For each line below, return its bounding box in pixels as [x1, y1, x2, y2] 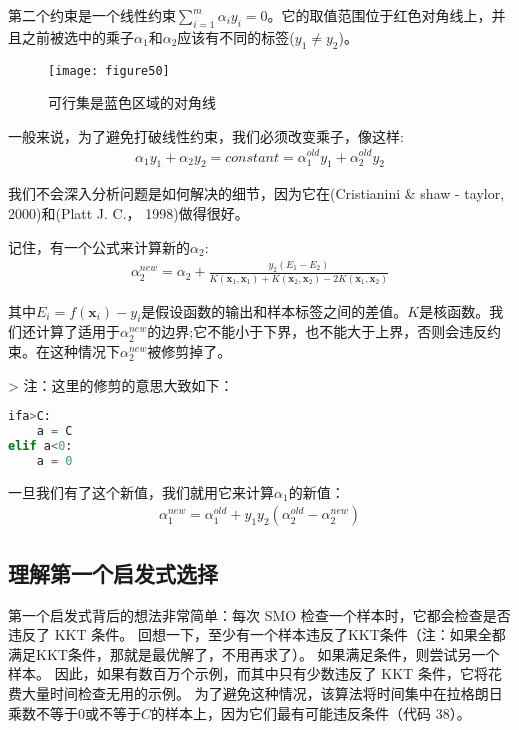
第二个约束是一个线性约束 [8, 5, 176, 25]
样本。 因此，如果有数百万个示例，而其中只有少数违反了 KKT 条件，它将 [8, 663, 488, 684]
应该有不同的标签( [177, 26, 295, 47]
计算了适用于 [35, 321, 120, 342]
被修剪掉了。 [147, 341, 232, 362]
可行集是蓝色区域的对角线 [48, 92, 216, 113]
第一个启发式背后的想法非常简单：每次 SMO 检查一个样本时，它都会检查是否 [8, 604, 511, 625]
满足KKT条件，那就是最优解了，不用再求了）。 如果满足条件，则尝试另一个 [8, 643, 500, 664]
